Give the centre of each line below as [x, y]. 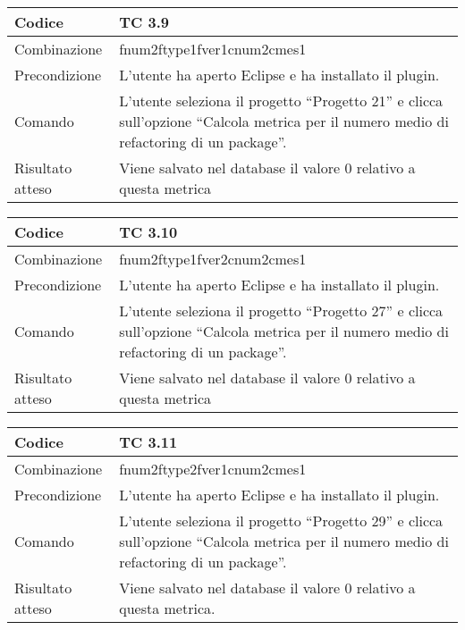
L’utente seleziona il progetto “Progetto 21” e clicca [281, 101]
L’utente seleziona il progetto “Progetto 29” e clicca [281, 521]
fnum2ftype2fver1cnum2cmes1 [213, 469]
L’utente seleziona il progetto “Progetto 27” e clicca [281, 311]
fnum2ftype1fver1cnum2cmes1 [213, 49]
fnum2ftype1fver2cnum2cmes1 [213, 259]
